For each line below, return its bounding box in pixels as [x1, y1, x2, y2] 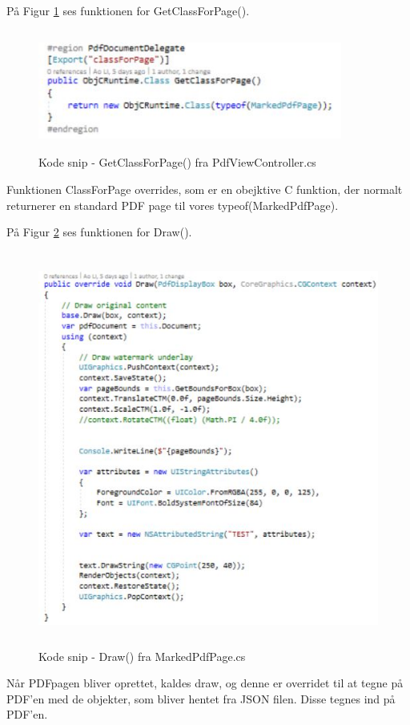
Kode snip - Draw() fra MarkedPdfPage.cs [38, 647, 246, 664]
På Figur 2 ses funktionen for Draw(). [6, 224, 192, 240]
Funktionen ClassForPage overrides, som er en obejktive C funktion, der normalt [6, 180, 403, 197]
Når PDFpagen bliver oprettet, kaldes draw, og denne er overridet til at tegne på [6, 675, 404, 691]
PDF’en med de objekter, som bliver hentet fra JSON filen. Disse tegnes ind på [6, 690, 396, 707]
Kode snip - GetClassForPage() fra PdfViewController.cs [38, 154, 316, 171]
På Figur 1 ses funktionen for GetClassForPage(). [6, 2, 250, 18]
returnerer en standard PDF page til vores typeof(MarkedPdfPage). [6, 196, 339, 213]
